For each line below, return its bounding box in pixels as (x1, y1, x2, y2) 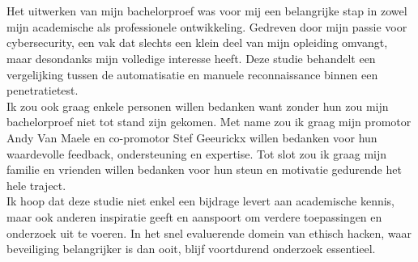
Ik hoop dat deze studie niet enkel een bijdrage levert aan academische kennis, (6, 192, 395, 209)
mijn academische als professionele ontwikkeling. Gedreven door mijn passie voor (6, 18, 407, 35)
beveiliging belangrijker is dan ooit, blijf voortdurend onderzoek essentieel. (6, 240, 376, 257)
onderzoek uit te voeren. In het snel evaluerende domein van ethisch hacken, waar (6, 224, 412, 241)
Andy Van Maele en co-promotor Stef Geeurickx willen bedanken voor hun (6, 129, 377, 146)
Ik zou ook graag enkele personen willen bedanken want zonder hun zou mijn (6, 97, 389, 114)
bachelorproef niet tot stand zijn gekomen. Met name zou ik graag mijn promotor (6, 113, 412, 130)
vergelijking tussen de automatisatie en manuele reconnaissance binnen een (6, 65, 378, 82)
